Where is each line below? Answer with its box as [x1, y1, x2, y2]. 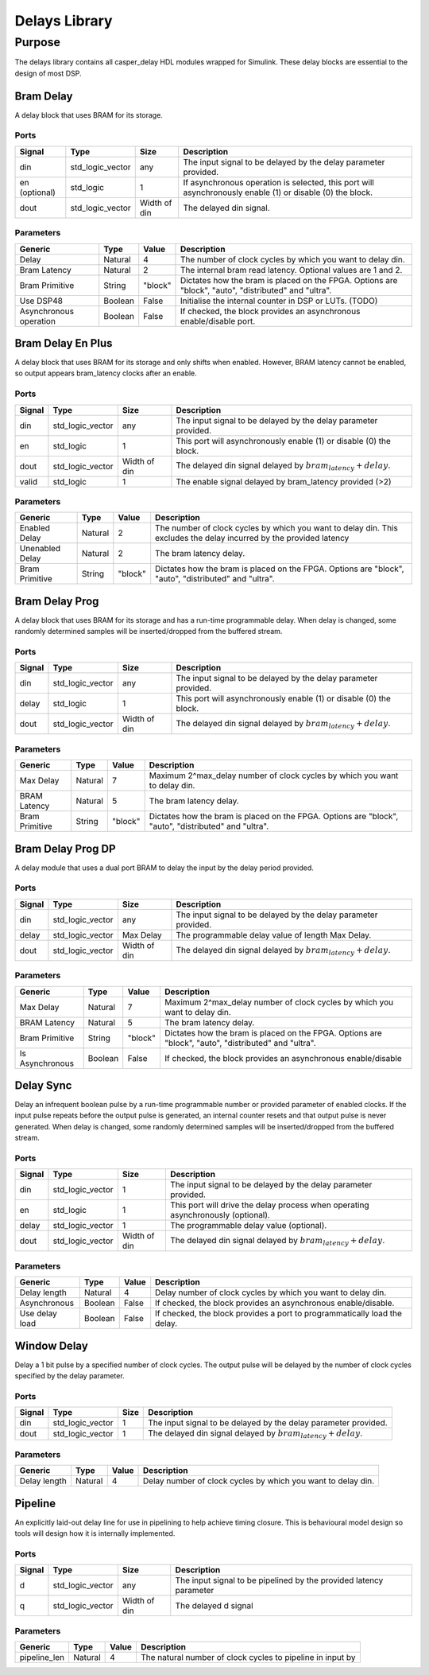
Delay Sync [14, 1078, 72, 1092]
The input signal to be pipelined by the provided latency [175, 1575, 384, 1586]
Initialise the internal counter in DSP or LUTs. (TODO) [180, 295, 378, 306]
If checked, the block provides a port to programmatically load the [155, 1308, 403, 1319]
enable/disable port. [180, 315, 256, 326]
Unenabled [19, 543, 61, 554]
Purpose [14, 35, 61, 49]
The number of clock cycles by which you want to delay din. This [155, 523, 399, 534]
